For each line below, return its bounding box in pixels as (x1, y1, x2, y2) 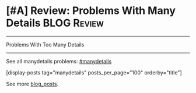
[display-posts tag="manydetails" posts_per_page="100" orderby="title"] (6, 69, 182, 76)
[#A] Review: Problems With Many (6, 4, 176, 17)
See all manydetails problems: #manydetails (6, 58, 112, 65)
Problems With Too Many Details (6, 41, 85, 48)
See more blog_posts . (6, 80, 59, 87)
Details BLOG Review (6, 16, 104, 30)
